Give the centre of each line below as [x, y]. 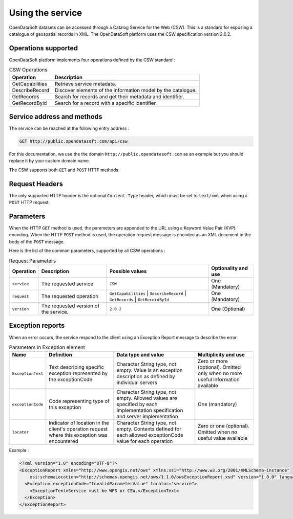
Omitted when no [218, 432]
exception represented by [78, 373]
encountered [63, 441]
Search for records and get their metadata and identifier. [119, 96]
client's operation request [78, 429]
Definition [61, 355]
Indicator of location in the [79, 423]
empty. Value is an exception [149, 370]
